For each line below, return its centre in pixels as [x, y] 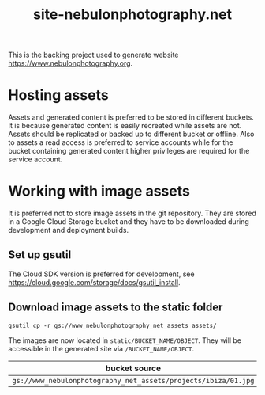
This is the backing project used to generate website [93, 55]
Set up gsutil [40, 255]
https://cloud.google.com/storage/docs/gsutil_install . [94, 282]
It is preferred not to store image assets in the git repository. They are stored [132, 213]
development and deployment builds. [68, 230]
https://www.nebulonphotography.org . [71, 63]
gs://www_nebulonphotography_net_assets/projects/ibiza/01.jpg [133, 380]
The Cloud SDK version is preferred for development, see [101, 274]
